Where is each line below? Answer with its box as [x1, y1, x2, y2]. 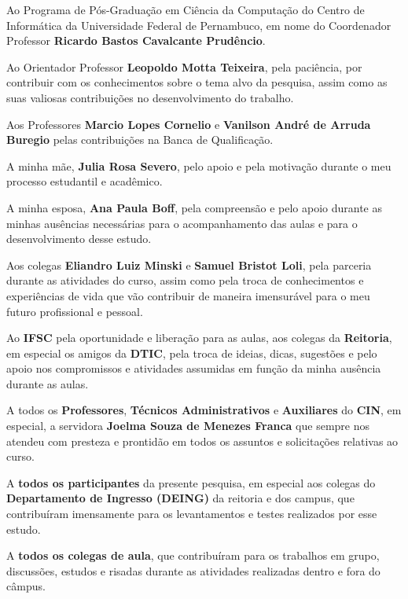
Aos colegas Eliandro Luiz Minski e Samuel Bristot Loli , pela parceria [6, 256, 372, 273]
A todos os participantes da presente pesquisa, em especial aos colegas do [6, 474, 376, 491]
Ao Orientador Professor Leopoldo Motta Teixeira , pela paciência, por [6, 58, 362, 75]
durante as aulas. [6, 375, 89, 391]
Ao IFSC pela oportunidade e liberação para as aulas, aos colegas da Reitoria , [6, 329, 392, 346]
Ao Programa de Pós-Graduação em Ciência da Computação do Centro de [6, 2, 365, 17]
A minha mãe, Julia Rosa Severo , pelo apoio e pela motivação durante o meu [6, 157, 391, 174]
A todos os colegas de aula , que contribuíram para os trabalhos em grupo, [6, 547, 380, 564]
